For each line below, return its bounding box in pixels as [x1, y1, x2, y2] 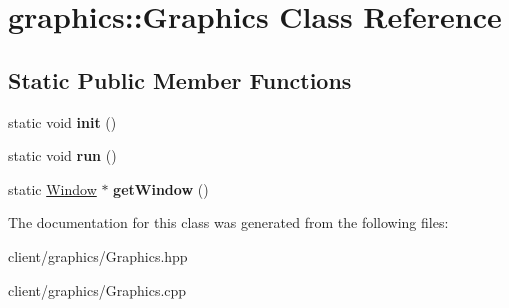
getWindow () [113, 178, 209, 199]
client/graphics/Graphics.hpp [8, 245, 188, 266]
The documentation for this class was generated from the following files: [8, 212, 449, 233]
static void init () [8, 111, 117, 132]
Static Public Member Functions [8, 64, 352, 95]
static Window [8, 178, 97, 199]
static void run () [8, 145, 117, 166]
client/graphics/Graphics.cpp [8, 279, 187, 300]
